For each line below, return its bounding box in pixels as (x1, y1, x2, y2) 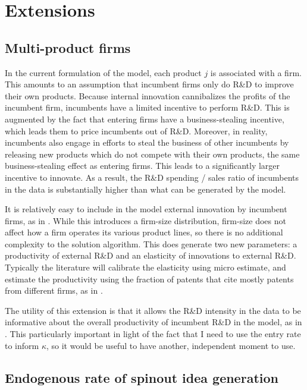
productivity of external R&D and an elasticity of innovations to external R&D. (5, 249, 296, 262)
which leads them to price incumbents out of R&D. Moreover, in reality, (5, 124, 268, 137)
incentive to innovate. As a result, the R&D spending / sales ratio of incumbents (5, 171, 299, 183)
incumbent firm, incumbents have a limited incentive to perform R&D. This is (5, 101, 290, 114)
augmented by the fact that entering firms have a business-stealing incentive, (5, 112, 284, 125)
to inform (5, 339, 39, 351)
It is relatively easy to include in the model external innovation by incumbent (5, 203, 287, 215)
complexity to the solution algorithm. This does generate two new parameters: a (5, 237, 297, 250)
